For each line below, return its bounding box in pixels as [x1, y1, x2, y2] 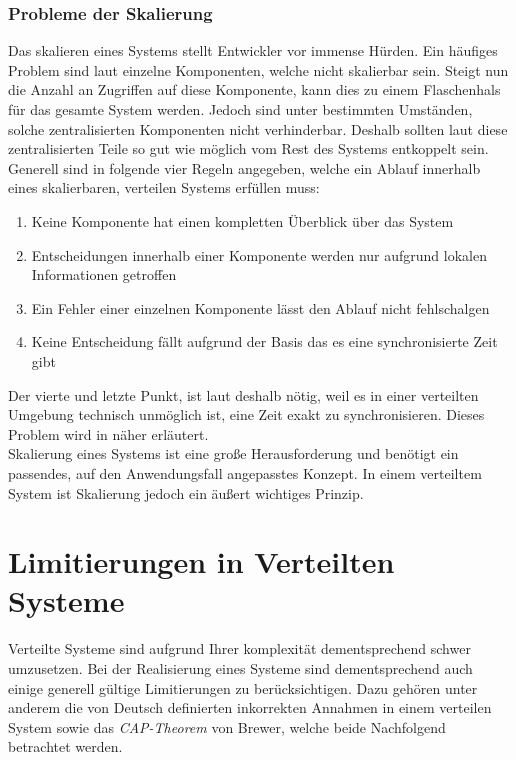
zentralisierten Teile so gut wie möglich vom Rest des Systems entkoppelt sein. [8, 138, 489, 159]
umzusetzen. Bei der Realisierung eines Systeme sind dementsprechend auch [8, 658, 473, 678]
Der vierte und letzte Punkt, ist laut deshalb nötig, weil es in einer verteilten [8, 384, 479, 405]
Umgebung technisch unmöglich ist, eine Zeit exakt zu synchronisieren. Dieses [8, 404, 485, 425]
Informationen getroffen [31, 264, 177, 285]
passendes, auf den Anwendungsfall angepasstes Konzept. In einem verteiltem [8, 462, 482, 483]
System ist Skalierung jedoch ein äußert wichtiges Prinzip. [8, 482, 364, 503]
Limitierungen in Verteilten [8, 541, 395, 582]
